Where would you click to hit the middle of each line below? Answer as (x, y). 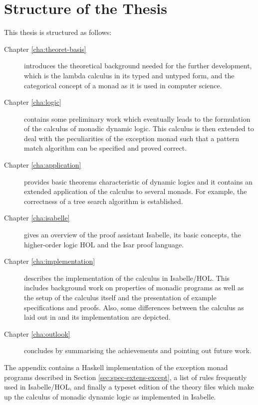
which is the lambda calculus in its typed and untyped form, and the (129, 75)
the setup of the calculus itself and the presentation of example (120, 297)
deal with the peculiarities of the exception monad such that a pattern (132, 138)
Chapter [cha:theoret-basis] (45, 49)
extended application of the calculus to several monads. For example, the (135, 191)
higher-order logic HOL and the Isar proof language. (104, 244)
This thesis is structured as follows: (58, 32)
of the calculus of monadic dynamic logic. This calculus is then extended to (139, 128)
